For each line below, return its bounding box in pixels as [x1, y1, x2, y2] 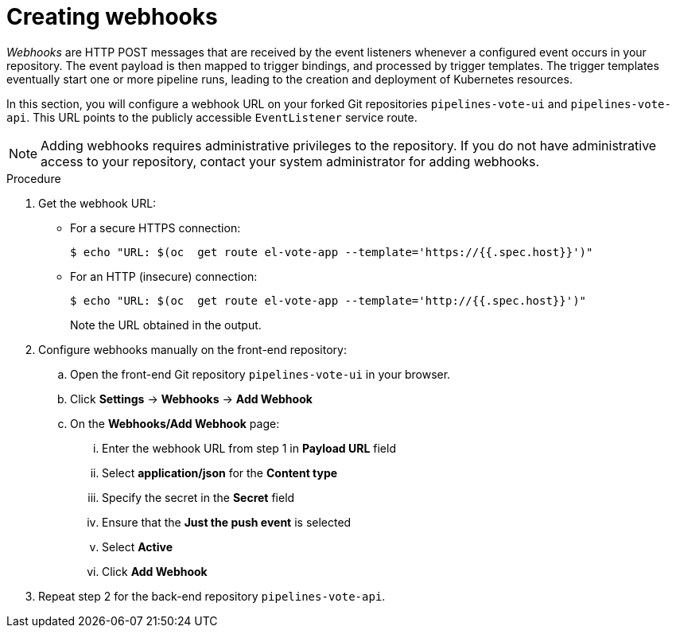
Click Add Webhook [102, 564, 208, 578]
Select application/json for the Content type [102, 465, 338, 480]
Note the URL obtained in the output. [70, 317, 262, 332]
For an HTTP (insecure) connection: [70, 269, 258, 283]
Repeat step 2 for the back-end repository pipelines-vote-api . [38, 589, 386, 603]
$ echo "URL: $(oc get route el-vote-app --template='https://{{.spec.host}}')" [70, 245, 593, 259]
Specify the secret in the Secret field [102, 490, 295, 504]
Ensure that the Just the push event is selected [102, 515, 352, 529]
